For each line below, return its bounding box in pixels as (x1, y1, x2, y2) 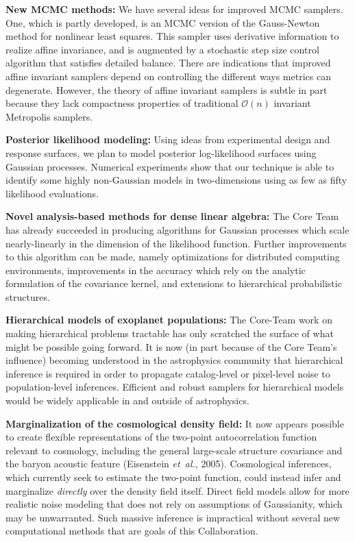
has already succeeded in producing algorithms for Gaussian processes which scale (5, 222, 350, 236)
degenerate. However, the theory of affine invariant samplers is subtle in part (5, 82, 328, 97)
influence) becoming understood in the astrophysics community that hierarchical (5, 353, 343, 367)
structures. (5, 289, 50, 304)
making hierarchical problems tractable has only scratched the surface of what (5, 326, 334, 341)
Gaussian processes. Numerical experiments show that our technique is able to (5, 159, 334, 173)
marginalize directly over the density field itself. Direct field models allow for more (5, 483, 350, 497)
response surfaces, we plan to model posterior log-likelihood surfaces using (5, 145, 317, 160)
